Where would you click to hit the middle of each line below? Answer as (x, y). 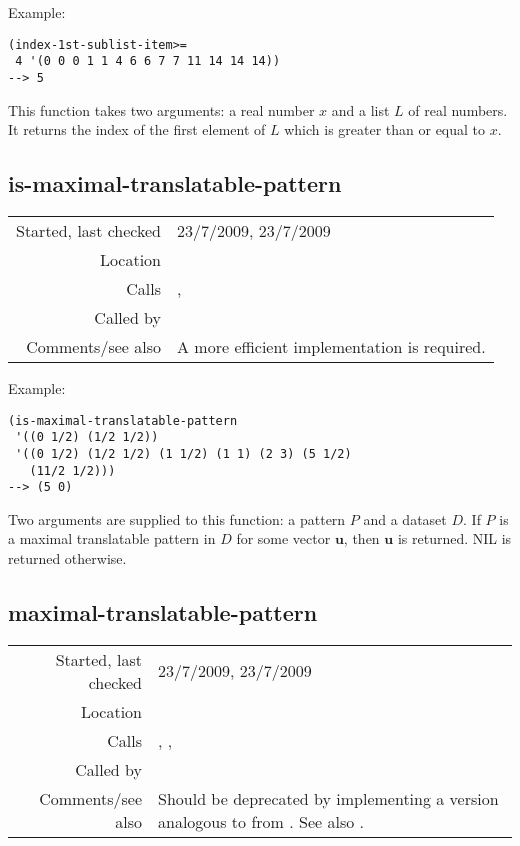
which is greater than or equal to (385, 129)
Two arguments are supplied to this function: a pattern (177, 518)
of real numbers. (458, 109)
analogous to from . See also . (261, 821)
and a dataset (405, 518)
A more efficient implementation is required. (331, 346)
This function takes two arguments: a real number (161, 109)
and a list (360, 109)
